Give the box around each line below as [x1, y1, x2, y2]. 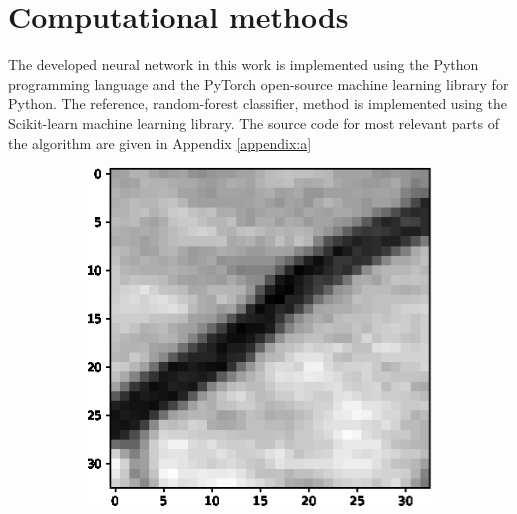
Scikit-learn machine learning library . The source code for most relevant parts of [8, 112, 499, 133]
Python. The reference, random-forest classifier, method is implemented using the [8, 93, 507, 114]
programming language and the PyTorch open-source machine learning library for [8, 73, 509, 94]
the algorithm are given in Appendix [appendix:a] [8, 132, 312, 153]
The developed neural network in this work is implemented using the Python [8, 54, 479, 75]
